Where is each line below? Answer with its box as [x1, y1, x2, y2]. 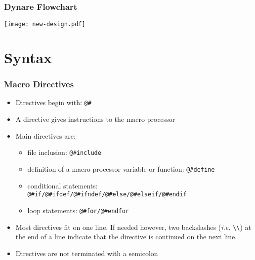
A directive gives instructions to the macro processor [15, 114, 175, 124]
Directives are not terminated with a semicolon [15, 248, 158, 258]
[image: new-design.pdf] [4, 21, 85, 28]
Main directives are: [15, 130, 76, 141]
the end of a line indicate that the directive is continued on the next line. [15, 231, 237, 242]
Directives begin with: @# [15, 97, 91, 108]
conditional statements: [27, 180, 98, 190]
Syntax [4, 47, 52, 68]
